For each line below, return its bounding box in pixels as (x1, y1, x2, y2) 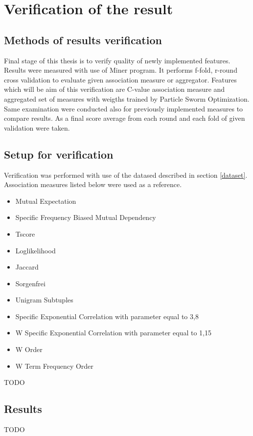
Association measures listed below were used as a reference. (4, 179, 182, 190)
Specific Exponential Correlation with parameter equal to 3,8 (15, 311, 199, 321)
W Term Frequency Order (15, 360, 93, 371)
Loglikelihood (15, 245, 56, 255)
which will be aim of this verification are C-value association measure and (4, 84, 225, 94)
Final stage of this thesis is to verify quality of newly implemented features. (4, 55, 230, 65)
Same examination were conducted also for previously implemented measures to (4, 103, 243, 113)
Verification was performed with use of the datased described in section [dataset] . (4, 169, 248, 180)
